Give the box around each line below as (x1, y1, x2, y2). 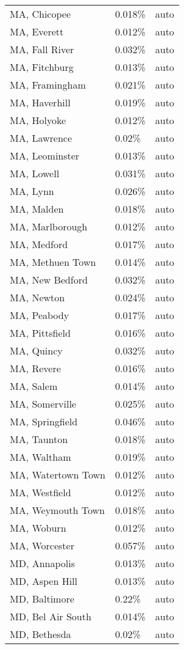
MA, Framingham (10, 78, 86, 92)
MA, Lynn (10, 184, 54, 198)
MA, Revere (10, 361, 61, 375)
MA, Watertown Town (10, 468, 105, 482)
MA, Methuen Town (10, 255, 96, 269)
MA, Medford (10, 237, 68, 251)
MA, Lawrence (10, 131, 73, 145)
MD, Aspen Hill (10, 574, 77, 588)
